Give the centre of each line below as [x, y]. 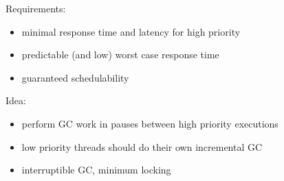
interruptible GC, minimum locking [96, 170]
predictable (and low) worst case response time [120, 55]
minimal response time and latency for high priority [131, 31]
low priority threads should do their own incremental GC [142, 146]
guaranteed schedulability [75, 77]
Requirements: [36, 8]
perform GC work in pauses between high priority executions [150, 123]
